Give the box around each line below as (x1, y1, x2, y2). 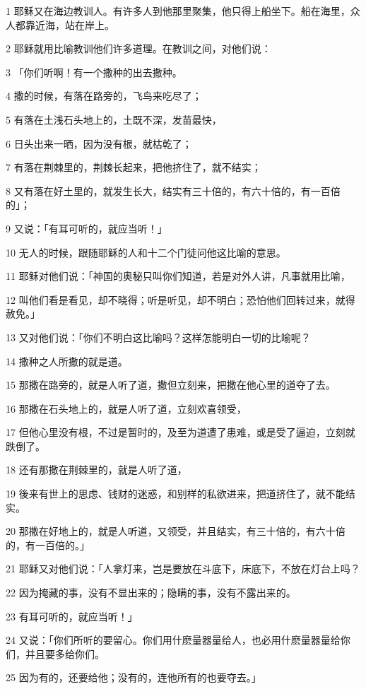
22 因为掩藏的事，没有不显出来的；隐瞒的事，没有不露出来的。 (6, 585, 296, 600)
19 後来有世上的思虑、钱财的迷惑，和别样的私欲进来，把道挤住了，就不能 (6, 486, 346, 501)
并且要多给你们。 (25, 646, 105, 661)
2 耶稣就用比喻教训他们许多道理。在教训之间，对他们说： (6, 41, 271, 56)
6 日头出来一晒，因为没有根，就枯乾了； (6, 136, 192, 151)
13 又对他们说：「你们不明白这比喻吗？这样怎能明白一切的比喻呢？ (6, 329, 311, 344)
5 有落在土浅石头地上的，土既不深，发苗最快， (6, 112, 222, 126)
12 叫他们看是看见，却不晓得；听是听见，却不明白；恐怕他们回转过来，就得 (6, 292, 355, 307)
